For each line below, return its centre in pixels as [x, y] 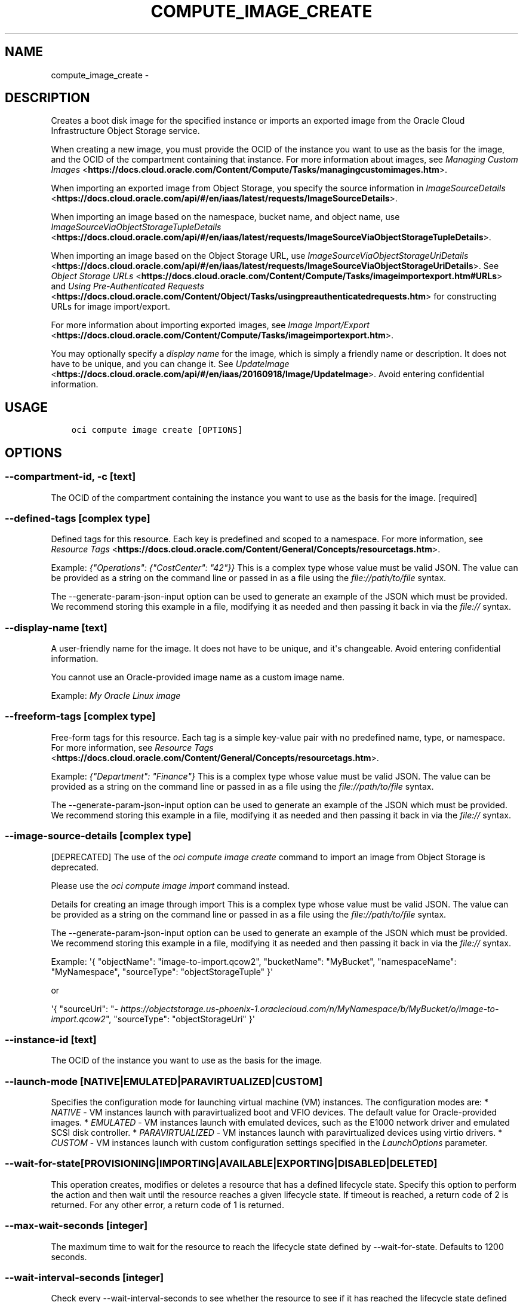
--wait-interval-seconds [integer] [84, 1277]
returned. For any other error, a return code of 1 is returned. [168, 1205]
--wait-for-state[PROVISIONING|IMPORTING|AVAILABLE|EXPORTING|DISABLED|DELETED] [221, 1164]
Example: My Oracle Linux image [116, 696]
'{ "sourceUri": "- [84, 1008]
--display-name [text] [56, 627]
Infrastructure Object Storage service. [125, 131]
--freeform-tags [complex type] [80, 716]
